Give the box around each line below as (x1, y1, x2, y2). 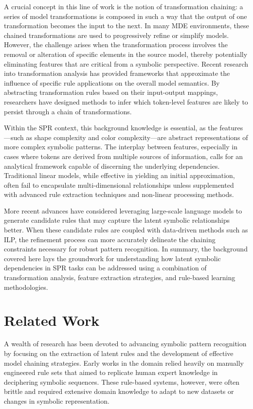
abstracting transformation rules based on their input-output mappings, (4, 87, 218, 97)
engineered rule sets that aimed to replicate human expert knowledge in (4, 367, 218, 377)
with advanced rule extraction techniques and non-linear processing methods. (4, 189, 234, 199)
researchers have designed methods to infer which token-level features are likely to (4, 96, 248, 107)
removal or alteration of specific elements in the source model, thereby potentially (4, 49, 248, 59)
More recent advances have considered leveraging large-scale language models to (4, 205, 242, 215)
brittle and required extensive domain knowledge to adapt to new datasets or (4, 386, 234, 396)
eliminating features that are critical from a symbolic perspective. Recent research (4, 58, 249, 69)
